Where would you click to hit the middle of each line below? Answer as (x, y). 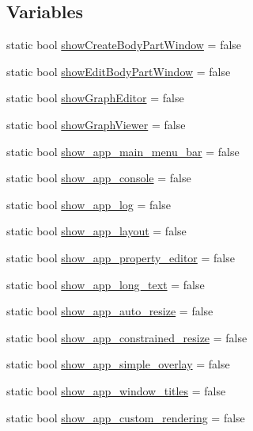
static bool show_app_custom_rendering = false (126, 417)
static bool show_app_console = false (99, 178)
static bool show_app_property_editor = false (121, 257)
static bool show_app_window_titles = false (116, 390)
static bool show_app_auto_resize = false (110, 311)
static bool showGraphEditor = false (95, 98)
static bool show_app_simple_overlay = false (118, 364)
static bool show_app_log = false (89, 204)
